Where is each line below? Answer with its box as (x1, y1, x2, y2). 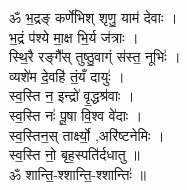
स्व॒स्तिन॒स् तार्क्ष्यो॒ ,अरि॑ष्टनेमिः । (9, 124, 165, 145)
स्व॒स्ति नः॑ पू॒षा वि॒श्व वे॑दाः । (9, 104, 143, 125)
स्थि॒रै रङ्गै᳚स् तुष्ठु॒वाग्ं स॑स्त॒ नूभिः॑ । (9, 46, 181, 67)
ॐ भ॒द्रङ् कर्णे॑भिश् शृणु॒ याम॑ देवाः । (9, 7, 178, 27)
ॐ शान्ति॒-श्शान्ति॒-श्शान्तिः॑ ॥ (9, 163, 146, 184)
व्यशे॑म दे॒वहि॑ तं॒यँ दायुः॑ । (9, 65, 125, 86)
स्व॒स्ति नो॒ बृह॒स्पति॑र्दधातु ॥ (9, 144, 140, 165)
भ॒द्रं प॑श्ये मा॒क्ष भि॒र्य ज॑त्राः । (9, 26, 139, 47)
